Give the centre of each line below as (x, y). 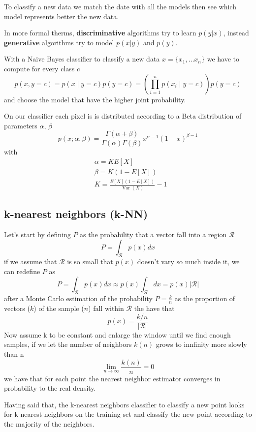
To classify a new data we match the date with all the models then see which (120, 6)
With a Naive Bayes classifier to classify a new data (82, 59)
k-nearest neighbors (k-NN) (76, 214)
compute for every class (39, 68)
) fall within (106, 308)
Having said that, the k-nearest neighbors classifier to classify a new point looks (124, 404)
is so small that (90, 262)
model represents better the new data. (62, 16)
